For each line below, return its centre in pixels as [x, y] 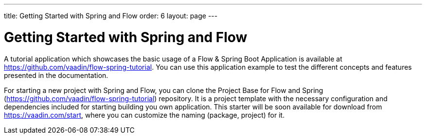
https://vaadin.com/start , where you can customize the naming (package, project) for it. [144, 115]
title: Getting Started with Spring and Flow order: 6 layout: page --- [111, 16]
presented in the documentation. [56, 75]
